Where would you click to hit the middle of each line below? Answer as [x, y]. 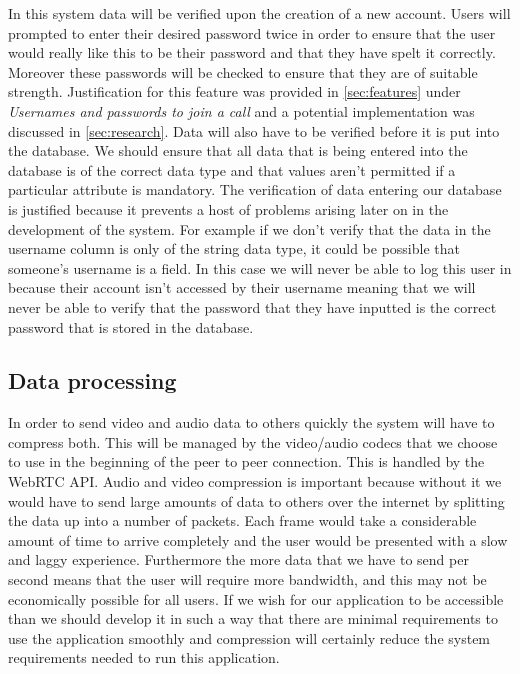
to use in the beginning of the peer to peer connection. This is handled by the [246, 461]
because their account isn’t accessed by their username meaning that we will [242, 287]
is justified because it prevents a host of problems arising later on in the [228, 208]
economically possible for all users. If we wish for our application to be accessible [256, 598]
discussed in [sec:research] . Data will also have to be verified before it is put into [254, 130]
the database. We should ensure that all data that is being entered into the [238, 150]
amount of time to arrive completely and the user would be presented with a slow [258, 539]
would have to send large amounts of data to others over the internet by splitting [256, 500]
